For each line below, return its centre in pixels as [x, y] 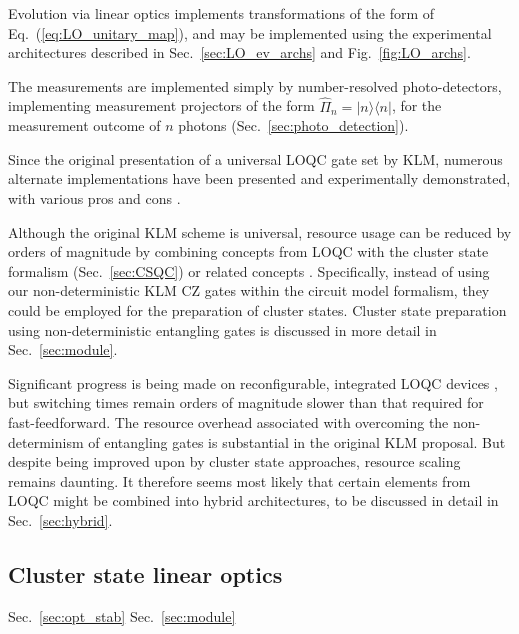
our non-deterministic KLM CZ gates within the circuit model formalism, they [249, 290]
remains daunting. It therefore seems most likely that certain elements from [239, 480]
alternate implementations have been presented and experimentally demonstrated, [259, 178]
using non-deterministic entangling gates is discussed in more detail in [222, 329]
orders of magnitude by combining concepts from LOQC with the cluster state [248, 251]
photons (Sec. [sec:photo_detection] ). [293, 125]
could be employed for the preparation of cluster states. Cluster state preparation [257, 309]
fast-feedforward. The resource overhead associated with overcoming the [228, 421]
